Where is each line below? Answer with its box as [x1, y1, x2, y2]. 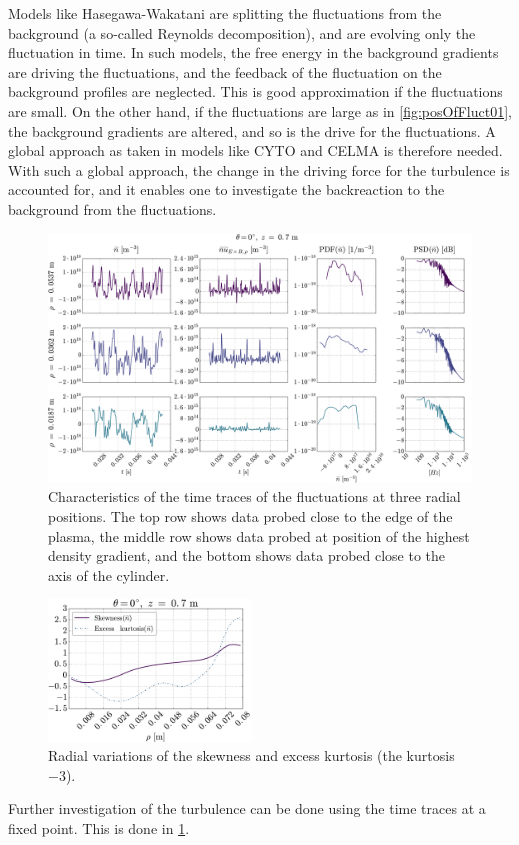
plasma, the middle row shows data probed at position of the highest [48, 525, 470, 546]
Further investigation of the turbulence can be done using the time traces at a [8, 798, 486, 819]
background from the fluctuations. [8, 198, 217, 219]
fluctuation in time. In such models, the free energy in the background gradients [8, 42, 499, 63]
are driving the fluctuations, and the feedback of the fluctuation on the [8, 61, 442, 82]
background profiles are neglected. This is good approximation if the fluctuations [8, 81, 503, 102]
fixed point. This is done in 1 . [8, 818, 190, 839]
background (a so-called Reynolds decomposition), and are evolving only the [8, 22, 476, 43]
